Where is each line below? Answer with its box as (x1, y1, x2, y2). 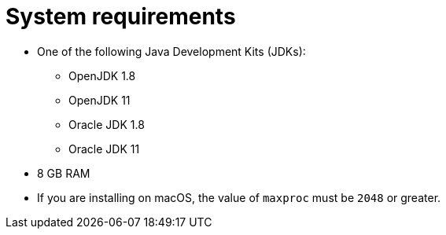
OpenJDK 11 (68, 93, 131, 107)
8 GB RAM (37, 166, 90, 180)
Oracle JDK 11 (68, 141, 140, 156)
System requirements (6, 3, 236, 30)
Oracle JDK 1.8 (68, 117, 145, 131)
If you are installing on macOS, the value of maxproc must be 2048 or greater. (37, 190, 441, 204)
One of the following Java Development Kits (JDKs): (37, 44, 306, 58)
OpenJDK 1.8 (68, 68, 136, 83)
